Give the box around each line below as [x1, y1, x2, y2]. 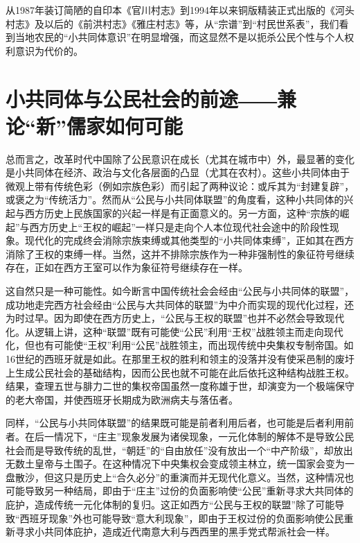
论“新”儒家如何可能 [6, 111, 183, 139]
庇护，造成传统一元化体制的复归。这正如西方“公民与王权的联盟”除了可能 [6, 497, 335, 511]
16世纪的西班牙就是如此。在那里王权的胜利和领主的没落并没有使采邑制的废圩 [6, 352, 354, 365]
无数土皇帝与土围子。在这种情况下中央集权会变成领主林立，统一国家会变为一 [6, 456, 354, 471]
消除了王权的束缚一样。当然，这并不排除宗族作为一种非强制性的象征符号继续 [6, 246, 354, 261]
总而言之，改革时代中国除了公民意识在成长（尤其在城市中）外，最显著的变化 [6, 151, 354, 166]
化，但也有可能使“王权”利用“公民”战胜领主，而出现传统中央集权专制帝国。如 [6, 338, 354, 352]
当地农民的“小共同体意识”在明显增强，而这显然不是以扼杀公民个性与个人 [15, 30, 345, 44]
